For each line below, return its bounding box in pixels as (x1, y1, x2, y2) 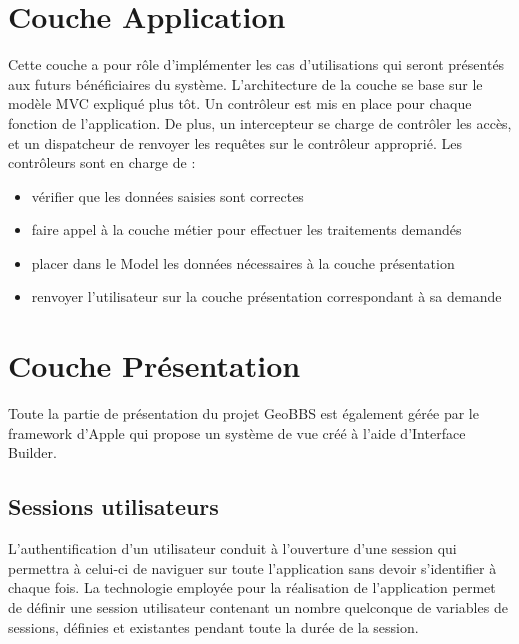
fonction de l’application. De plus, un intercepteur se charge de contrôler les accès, (8, 112, 512, 133)
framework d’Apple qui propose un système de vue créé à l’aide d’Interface (8, 422, 466, 443)
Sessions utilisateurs (8, 491, 219, 522)
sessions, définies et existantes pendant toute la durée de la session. (8, 616, 419, 637)
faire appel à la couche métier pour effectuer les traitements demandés (31, 219, 462, 240)
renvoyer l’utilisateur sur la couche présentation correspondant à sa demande (31, 286, 502, 307)
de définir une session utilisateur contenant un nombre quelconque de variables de (8, 596, 508, 617)
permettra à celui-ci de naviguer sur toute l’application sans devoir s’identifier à (8, 557, 497, 578)
